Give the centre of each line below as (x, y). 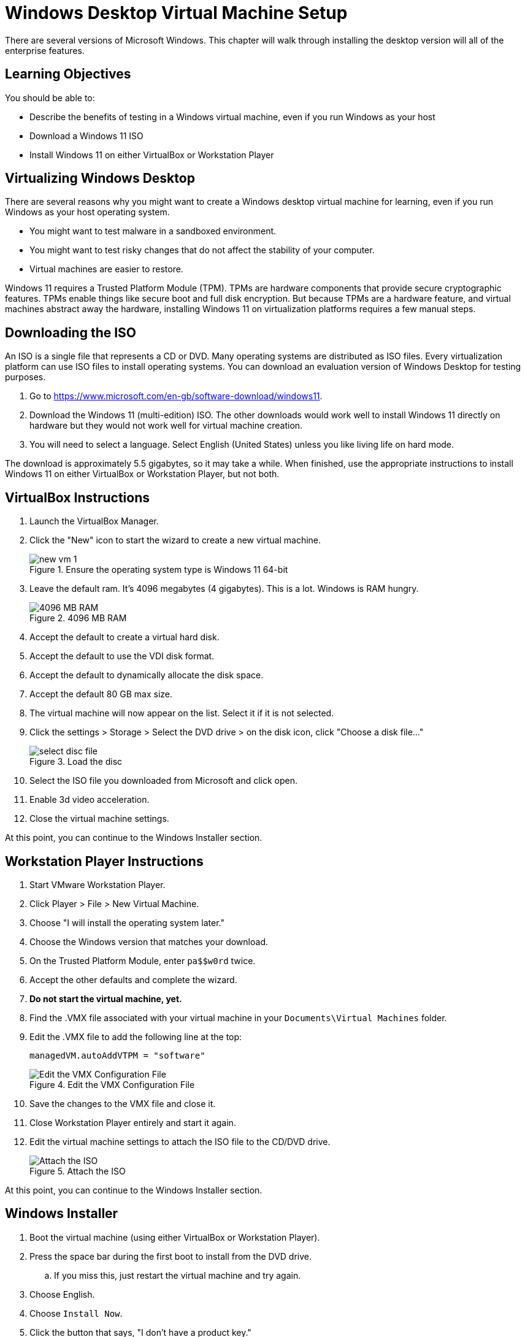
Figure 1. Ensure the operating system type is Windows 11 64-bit (159, 570)
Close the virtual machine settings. (99, 819)
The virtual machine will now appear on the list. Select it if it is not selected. (182, 713)
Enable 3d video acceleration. (90, 800)
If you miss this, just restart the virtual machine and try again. (178, 1275)
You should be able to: (50, 98)
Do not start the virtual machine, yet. (106, 998)
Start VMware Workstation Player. (98, 884)
